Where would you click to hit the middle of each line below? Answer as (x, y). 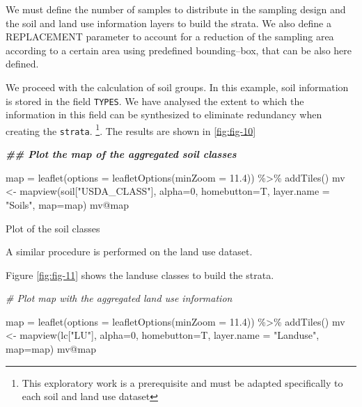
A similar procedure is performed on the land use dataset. (129, 252)
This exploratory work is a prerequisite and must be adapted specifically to (182, 382)
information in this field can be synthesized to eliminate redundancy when (164, 114)
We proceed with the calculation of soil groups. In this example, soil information (177, 87)
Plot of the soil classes (53, 228)
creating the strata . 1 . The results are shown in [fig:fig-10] (131, 129)
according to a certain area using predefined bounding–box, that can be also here (179, 50)
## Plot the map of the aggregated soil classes (121, 154)
